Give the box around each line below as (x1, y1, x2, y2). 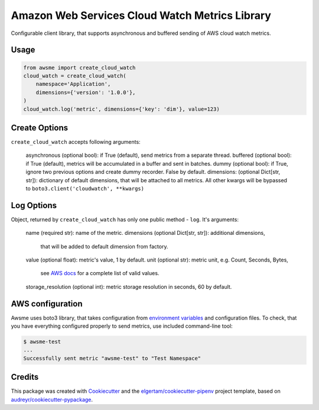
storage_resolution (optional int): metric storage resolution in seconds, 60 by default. (25, 283, 232, 290)
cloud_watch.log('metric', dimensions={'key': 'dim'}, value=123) (23, 105, 220, 112)
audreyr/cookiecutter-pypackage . (11, 396, 93, 403)
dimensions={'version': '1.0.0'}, (35, 89, 136, 96)
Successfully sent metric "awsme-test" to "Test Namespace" (23, 355, 201, 361)
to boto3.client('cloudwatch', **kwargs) (25, 185, 145, 192)
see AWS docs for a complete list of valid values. (40, 270, 159, 277)
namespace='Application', (35, 80, 111, 88)
